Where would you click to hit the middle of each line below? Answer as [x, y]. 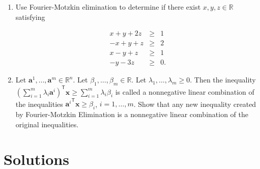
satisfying [30, 17]
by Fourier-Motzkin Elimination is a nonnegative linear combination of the [132, 114]
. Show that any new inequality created [195, 104]
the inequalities [39, 104]
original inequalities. [47, 124]
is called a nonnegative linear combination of [185, 91]
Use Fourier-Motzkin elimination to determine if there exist [108, 7]
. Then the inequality [223, 80]
